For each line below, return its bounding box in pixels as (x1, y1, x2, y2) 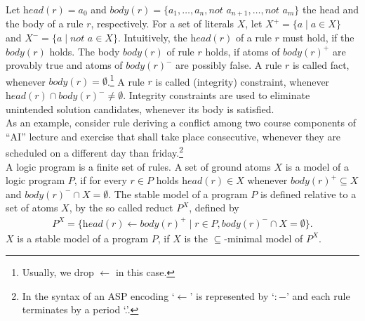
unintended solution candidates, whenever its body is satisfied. (6, 101, 274, 116)
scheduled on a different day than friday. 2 (6, 143, 183, 160)
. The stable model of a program (108, 186, 248, 201)
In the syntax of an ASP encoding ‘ (22, 288, 175, 303)
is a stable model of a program (17, 230, 149, 245)
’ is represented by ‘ (190, 288, 274, 303)
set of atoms (6, 200, 58, 215)
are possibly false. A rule (175, 58, 282, 72)
